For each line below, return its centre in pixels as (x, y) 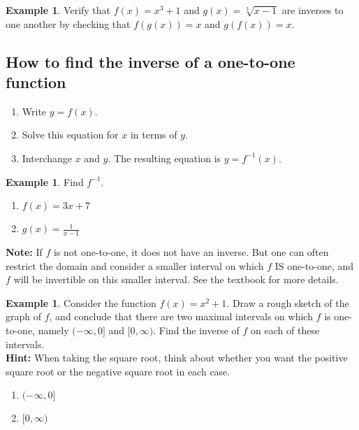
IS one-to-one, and (314, 265)
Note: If (24, 251)
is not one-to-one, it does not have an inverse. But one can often (191, 251)
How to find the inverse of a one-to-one (151, 61)
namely (53, 330)
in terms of (154, 135)
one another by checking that (68, 23)
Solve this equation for (70, 135)
